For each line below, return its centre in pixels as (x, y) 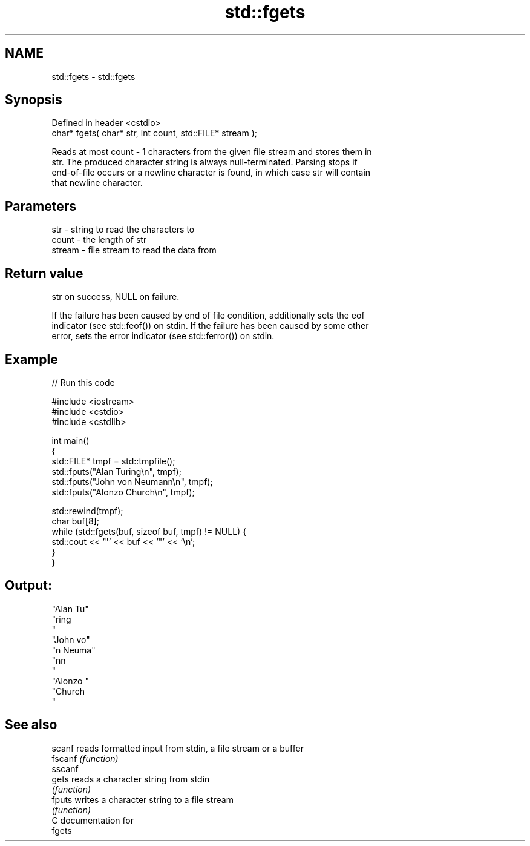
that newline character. (97, 183)
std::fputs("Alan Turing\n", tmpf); (116, 471)
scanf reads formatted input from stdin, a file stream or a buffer (178, 748)
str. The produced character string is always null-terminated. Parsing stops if (204, 162)
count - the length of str (99, 240)
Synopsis (34, 100)
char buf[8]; (75, 521)
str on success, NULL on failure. (116, 297)
